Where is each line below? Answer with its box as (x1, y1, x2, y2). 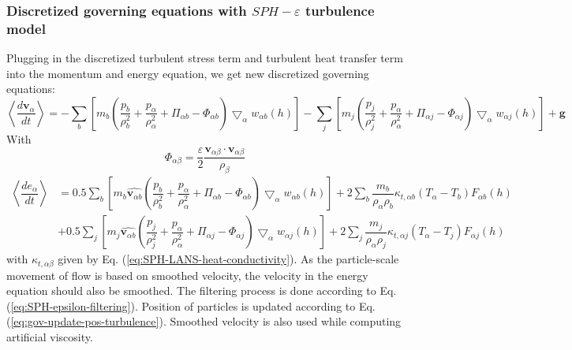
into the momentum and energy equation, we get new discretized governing (6, 65, 369, 81)
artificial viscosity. (6, 329, 93, 345)
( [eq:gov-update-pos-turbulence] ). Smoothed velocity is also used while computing (6, 313, 402, 330)
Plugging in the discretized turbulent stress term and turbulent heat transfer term (6, 50, 403, 66)
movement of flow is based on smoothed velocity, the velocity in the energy (6, 266, 368, 283)
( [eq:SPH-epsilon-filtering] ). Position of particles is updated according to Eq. (6, 297, 376, 314)
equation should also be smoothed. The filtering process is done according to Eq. (6, 282, 397, 299)
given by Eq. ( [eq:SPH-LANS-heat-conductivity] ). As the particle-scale (58, 251, 399, 267)
